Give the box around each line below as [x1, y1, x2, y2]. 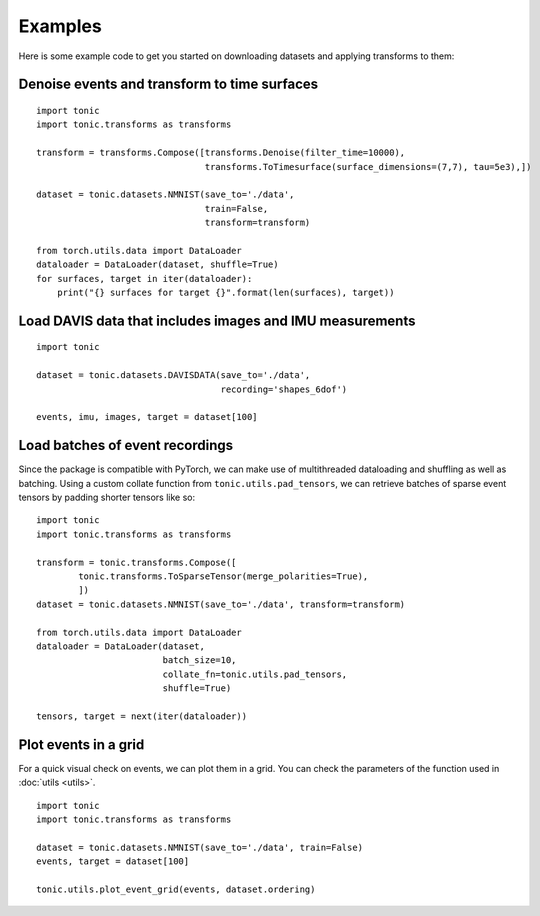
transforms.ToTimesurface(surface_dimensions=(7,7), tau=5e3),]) [204, 161, 532, 172]
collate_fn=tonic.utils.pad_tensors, [162, 668, 348, 680]
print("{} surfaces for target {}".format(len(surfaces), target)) [56, 287, 395, 299]
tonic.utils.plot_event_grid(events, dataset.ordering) [36, 883, 316, 895]
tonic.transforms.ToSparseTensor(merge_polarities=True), [78, 571, 369, 582]
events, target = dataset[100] [36, 856, 190, 867]
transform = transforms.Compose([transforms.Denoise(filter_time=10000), [36, 147, 406, 159]
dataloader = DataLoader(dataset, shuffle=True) [36, 259, 279, 270]
